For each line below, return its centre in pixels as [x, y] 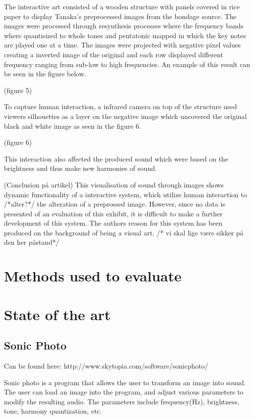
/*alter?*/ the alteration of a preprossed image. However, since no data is [115, 204]
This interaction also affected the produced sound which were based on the [116, 158]
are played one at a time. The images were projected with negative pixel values [122, 45]
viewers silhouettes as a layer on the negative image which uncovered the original [126, 116]
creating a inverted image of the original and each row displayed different [114, 54]
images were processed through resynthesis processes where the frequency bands [124, 26]
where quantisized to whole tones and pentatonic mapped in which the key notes [125, 35]
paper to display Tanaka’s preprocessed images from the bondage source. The [120, 16]
